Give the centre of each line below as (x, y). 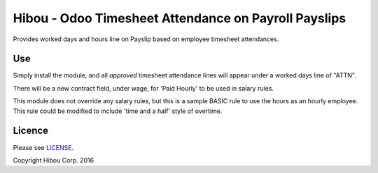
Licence (31, 131)
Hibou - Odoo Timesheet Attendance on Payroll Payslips (180, 18)
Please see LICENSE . (43, 147)
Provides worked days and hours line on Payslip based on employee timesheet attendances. (146, 39)
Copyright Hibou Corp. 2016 (54, 160)
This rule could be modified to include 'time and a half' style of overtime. (118, 111)
